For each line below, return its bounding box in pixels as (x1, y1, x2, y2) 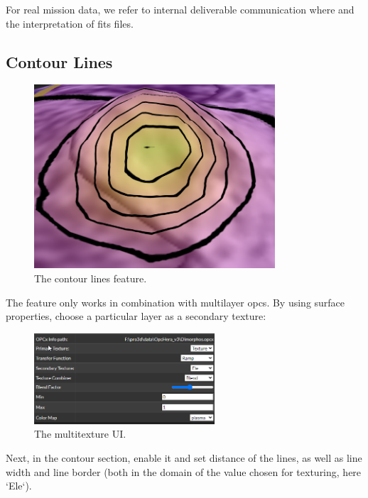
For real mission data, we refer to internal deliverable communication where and (6, 2, 355, 16)
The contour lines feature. (34, 271, 147, 286)
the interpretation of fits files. (6, 16, 134, 31)
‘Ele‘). (6, 478, 32, 493)
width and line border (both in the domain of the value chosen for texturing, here (6, 464, 362, 479)
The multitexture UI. (34, 426, 126, 441)
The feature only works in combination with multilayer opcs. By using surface (6, 294, 345, 309)
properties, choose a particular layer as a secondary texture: (6, 309, 266, 323)
